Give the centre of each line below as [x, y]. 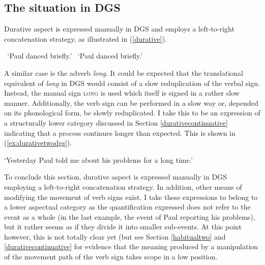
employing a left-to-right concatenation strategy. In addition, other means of [123, 186]
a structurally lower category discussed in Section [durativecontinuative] [116, 122]
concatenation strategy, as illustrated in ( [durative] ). [86, 38]
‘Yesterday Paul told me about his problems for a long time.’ [98, 159]
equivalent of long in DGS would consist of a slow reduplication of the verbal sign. [132, 83]
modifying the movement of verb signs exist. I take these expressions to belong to [131, 197]
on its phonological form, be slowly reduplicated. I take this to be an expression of [132, 113]
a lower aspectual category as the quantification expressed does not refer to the [127, 207]
